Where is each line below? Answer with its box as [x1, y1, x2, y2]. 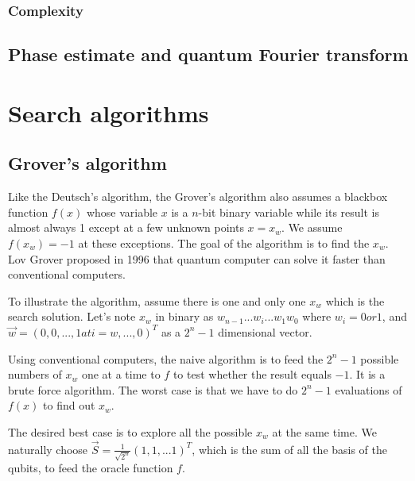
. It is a [349, 366, 386, 383]
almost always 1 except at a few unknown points [8, 219, 244, 236]
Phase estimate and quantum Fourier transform [8, 42, 409, 67]
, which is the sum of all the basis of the [192, 441, 388, 457]
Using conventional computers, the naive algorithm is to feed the [8, 350, 324, 367]
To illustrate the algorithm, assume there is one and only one [8, 292, 306, 309]
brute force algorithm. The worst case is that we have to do [8, 381, 298, 398]
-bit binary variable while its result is [198, 203, 380, 220]
